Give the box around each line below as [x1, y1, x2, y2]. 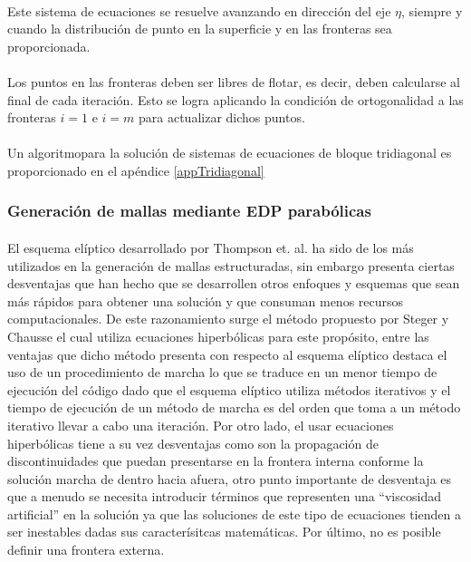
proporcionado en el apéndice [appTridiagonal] [7, 160, 264, 179]
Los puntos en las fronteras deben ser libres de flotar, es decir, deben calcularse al [7, 72, 460, 91]
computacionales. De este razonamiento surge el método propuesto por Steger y [7, 309, 449, 328]
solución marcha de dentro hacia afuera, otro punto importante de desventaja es [7, 469, 452, 488]
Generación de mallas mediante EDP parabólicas [7, 199, 371, 222]
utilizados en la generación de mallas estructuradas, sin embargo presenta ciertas [7, 256, 455, 275]
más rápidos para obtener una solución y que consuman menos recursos [7, 291, 404, 310]
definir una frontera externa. [7, 540, 165, 559]
